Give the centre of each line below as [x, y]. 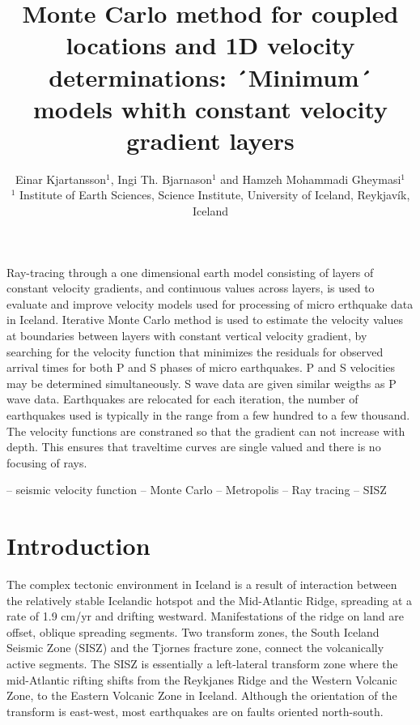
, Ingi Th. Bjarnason [161, 179]
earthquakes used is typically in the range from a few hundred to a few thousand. [208, 415]
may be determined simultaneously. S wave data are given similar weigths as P [202, 383]
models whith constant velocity [210, 108]
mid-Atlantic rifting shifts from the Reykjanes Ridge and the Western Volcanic [202, 679]
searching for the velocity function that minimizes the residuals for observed [195, 351]
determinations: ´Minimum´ [210, 77]
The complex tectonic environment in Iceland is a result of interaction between [202, 584]
